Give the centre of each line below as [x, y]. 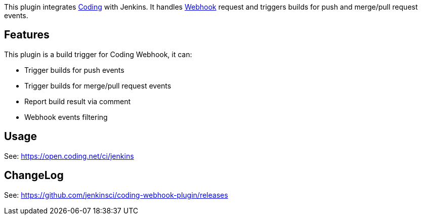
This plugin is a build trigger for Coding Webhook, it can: [98, 54]
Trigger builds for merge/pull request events [98, 85]
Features [27, 35]
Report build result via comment [78, 101]
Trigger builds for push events [74, 70]
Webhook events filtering [66, 117]
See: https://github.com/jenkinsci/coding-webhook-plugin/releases [116, 195]
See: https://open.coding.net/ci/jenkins [69, 156]
